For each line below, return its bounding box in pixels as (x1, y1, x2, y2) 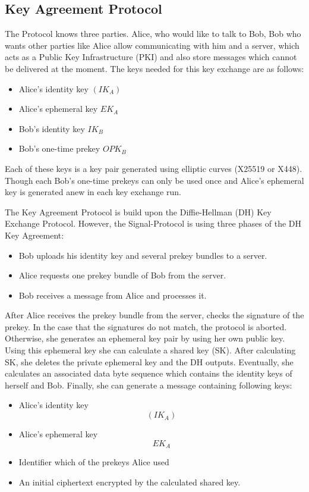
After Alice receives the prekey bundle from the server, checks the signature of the (5, 309, 304, 321)
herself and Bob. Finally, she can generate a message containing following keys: (5, 378, 292, 391)
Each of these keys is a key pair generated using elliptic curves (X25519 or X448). (5, 162, 302, 174)
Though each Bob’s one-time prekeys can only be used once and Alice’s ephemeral (5, 174, 304, 186)
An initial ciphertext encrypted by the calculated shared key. (18, 475, 241, 488)
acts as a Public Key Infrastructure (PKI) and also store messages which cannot (5, 51, 297, 63)
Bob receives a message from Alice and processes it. (18, 289, 207, 301)
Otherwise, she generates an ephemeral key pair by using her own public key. (5, 332, 285, 344)
